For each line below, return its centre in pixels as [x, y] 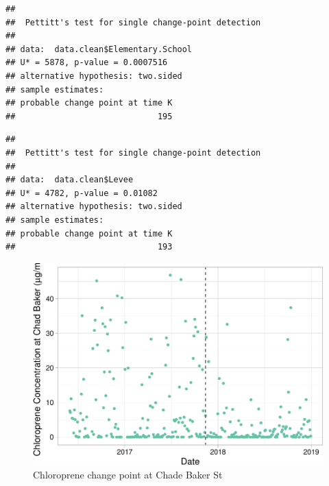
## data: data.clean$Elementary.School [99, 49]
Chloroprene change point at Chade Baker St [128, 475]
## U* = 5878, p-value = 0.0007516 [87, 63]
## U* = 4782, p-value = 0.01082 [82, 193]
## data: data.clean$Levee [70, 180]
